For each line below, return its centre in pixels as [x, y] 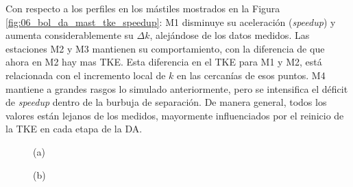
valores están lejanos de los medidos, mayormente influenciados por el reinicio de [175, 115]
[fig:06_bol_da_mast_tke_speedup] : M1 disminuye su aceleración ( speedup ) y [171, 21]
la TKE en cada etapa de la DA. [74, 129]
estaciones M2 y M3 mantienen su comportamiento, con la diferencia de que [165, 48]
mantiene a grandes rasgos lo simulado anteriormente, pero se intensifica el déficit [177, 88]
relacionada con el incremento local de [86, 75]
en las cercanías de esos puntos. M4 [251, 75]
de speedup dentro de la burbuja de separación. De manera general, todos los [166, 102]
